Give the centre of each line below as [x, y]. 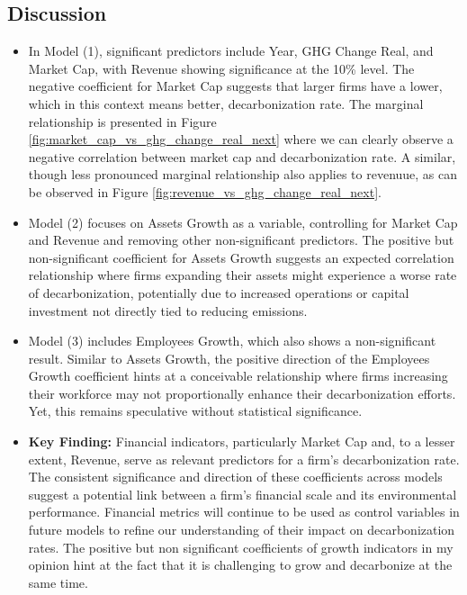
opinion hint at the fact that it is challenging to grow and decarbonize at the [240, 565]
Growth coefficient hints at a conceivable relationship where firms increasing [238, 376]
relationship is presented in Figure [122, 121]
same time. [58, 582]
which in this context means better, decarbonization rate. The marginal [226, 103]
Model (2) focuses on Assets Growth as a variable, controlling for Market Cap [243, 222]
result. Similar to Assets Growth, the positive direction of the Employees [229, 358]
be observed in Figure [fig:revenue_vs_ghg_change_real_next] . [205, 191]
